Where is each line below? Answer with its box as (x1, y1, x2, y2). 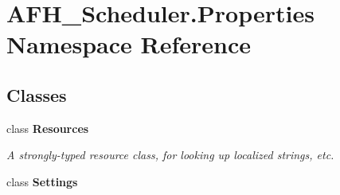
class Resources (6, 119, 89, 136)
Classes (6, 82, 67, 107)
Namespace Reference (6, 28, 251, 60)
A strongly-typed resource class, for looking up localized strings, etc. (6, 146, 334, 163)
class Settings (6, 173, 78, 189)
